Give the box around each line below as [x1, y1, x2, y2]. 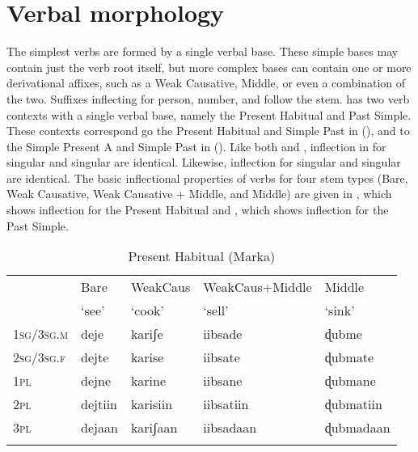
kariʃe [130, 324, 163, 344]
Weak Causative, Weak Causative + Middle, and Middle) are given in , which [6, 185, 392, 202]
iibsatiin [203, 395, 249, 414]
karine [130, 371, 167, 391]
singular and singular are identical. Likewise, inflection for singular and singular [6, 154, 401, 171]
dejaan [81, 418, 118, 437]
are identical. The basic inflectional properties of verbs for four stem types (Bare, [6, 169, 408, 186]
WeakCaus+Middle [203, 277, 312, 297]
